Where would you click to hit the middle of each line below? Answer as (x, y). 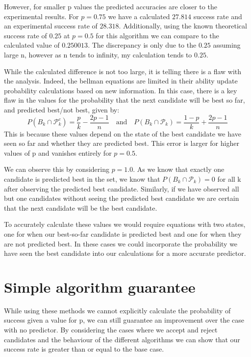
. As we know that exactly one (179, 169)
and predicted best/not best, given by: (62, 109)
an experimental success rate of (51, 26)
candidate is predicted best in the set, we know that (82, 178)
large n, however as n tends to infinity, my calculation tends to (98, 54)
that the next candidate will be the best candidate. (81, 207)
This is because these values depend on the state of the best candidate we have (123, 133)
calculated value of (32, 45)
